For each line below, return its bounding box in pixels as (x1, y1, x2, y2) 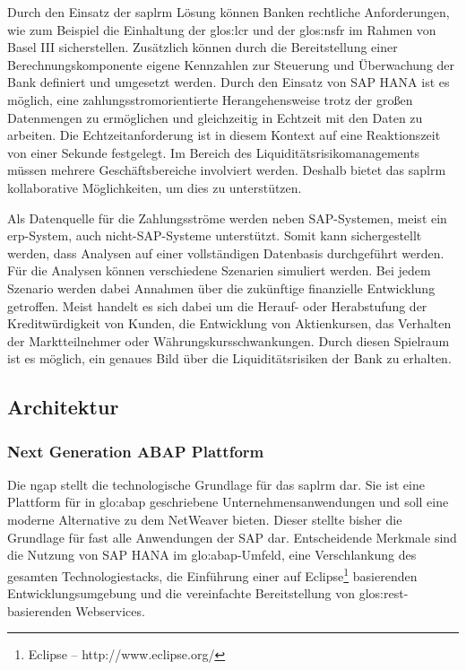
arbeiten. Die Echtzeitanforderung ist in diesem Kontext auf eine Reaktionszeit (7, 126, 441, 144)
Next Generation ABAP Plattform (7, 439, 264, 462)
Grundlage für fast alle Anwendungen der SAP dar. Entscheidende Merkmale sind (7, 527, 457, 546)
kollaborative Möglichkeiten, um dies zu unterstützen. (7, 178, 302, 196)
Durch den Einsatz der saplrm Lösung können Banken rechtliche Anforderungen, (7, 3, 450, 21)
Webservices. (75, 601, 145, 620)
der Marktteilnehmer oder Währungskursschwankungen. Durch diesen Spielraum (7, 331, 450, 350)
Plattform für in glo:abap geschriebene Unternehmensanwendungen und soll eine (7, 492, 449, 511)
